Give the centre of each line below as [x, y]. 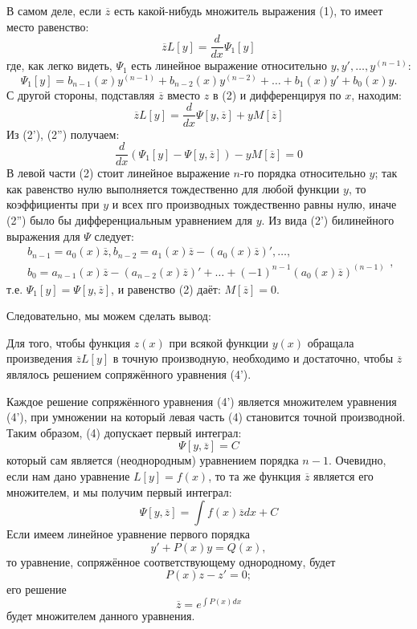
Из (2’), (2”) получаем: [63, 134]
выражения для [43, 235]
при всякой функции [219, 342]
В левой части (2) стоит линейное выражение [118, 173]
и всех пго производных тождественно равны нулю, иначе [254, 204]
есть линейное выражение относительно [229, 65]
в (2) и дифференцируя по [277, 94]
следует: [114, 235]
